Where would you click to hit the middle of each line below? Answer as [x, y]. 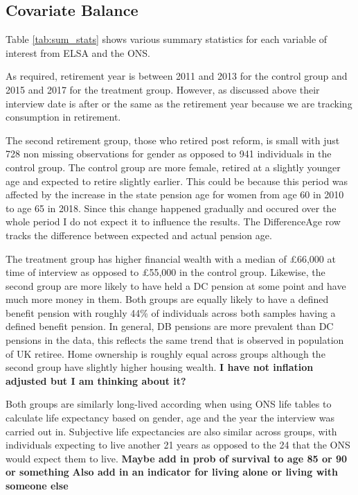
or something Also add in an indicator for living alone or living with [172, 472]
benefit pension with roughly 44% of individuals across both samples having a [171, 312]
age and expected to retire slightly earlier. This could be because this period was [177, 181]
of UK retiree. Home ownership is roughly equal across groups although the [165, 353]
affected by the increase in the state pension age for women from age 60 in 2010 [175, 194]
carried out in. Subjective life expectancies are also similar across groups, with [171, 431]
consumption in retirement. [63, 117]
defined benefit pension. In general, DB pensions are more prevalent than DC [170, 326]
